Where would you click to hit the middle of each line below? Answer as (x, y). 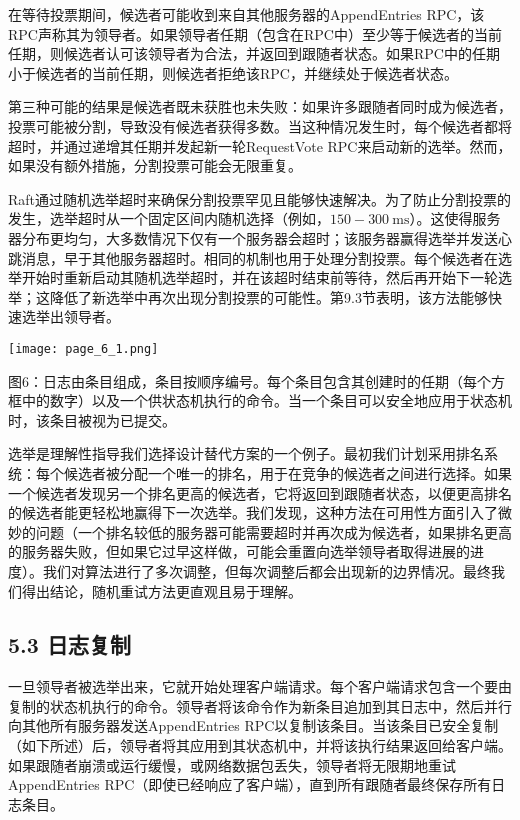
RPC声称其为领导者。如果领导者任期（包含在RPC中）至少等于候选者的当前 (255, 33)
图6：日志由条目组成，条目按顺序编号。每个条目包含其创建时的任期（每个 (249, 380)
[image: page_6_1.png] (83, 348)
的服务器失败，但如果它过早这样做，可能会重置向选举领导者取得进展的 (239, 551)
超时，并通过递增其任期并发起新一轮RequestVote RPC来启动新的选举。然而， (260, 145)
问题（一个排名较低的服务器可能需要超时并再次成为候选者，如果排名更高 (273, 531)
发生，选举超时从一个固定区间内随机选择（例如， (169, 218)
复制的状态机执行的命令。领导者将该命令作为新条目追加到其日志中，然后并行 (260, 705)
